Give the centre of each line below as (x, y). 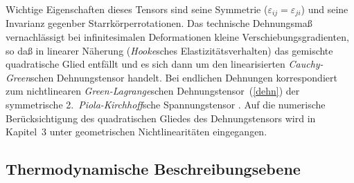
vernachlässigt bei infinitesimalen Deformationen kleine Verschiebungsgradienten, (177, 37)
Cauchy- (306, 64)
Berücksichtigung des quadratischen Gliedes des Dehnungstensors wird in (161, 118)
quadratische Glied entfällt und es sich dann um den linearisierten (145, 64)
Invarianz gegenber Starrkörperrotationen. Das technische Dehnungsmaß (159, 23)
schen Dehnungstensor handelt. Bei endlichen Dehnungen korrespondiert (184, 77)
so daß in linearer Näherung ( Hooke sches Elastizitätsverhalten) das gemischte (169, 50)
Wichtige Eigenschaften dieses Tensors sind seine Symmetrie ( (137, 9)
